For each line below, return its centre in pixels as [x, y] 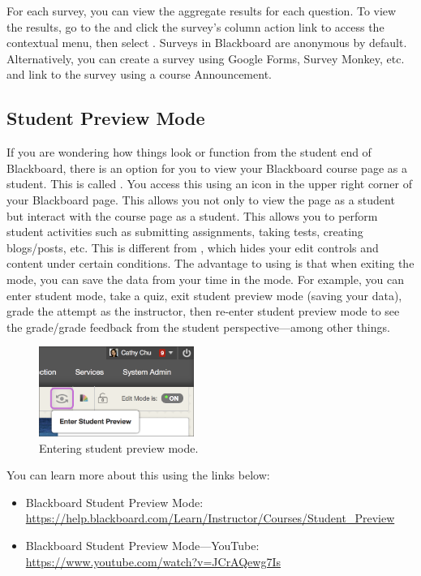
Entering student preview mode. [119, 447]
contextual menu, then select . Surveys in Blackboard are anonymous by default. [207, 43]
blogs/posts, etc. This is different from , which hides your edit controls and [193, 247]
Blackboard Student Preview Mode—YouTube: [142, 545]
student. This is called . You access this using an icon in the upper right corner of [210, 184]
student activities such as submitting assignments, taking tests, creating [185, 232]
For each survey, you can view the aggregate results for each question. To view [202, 11]
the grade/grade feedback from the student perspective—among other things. [198, 327]
